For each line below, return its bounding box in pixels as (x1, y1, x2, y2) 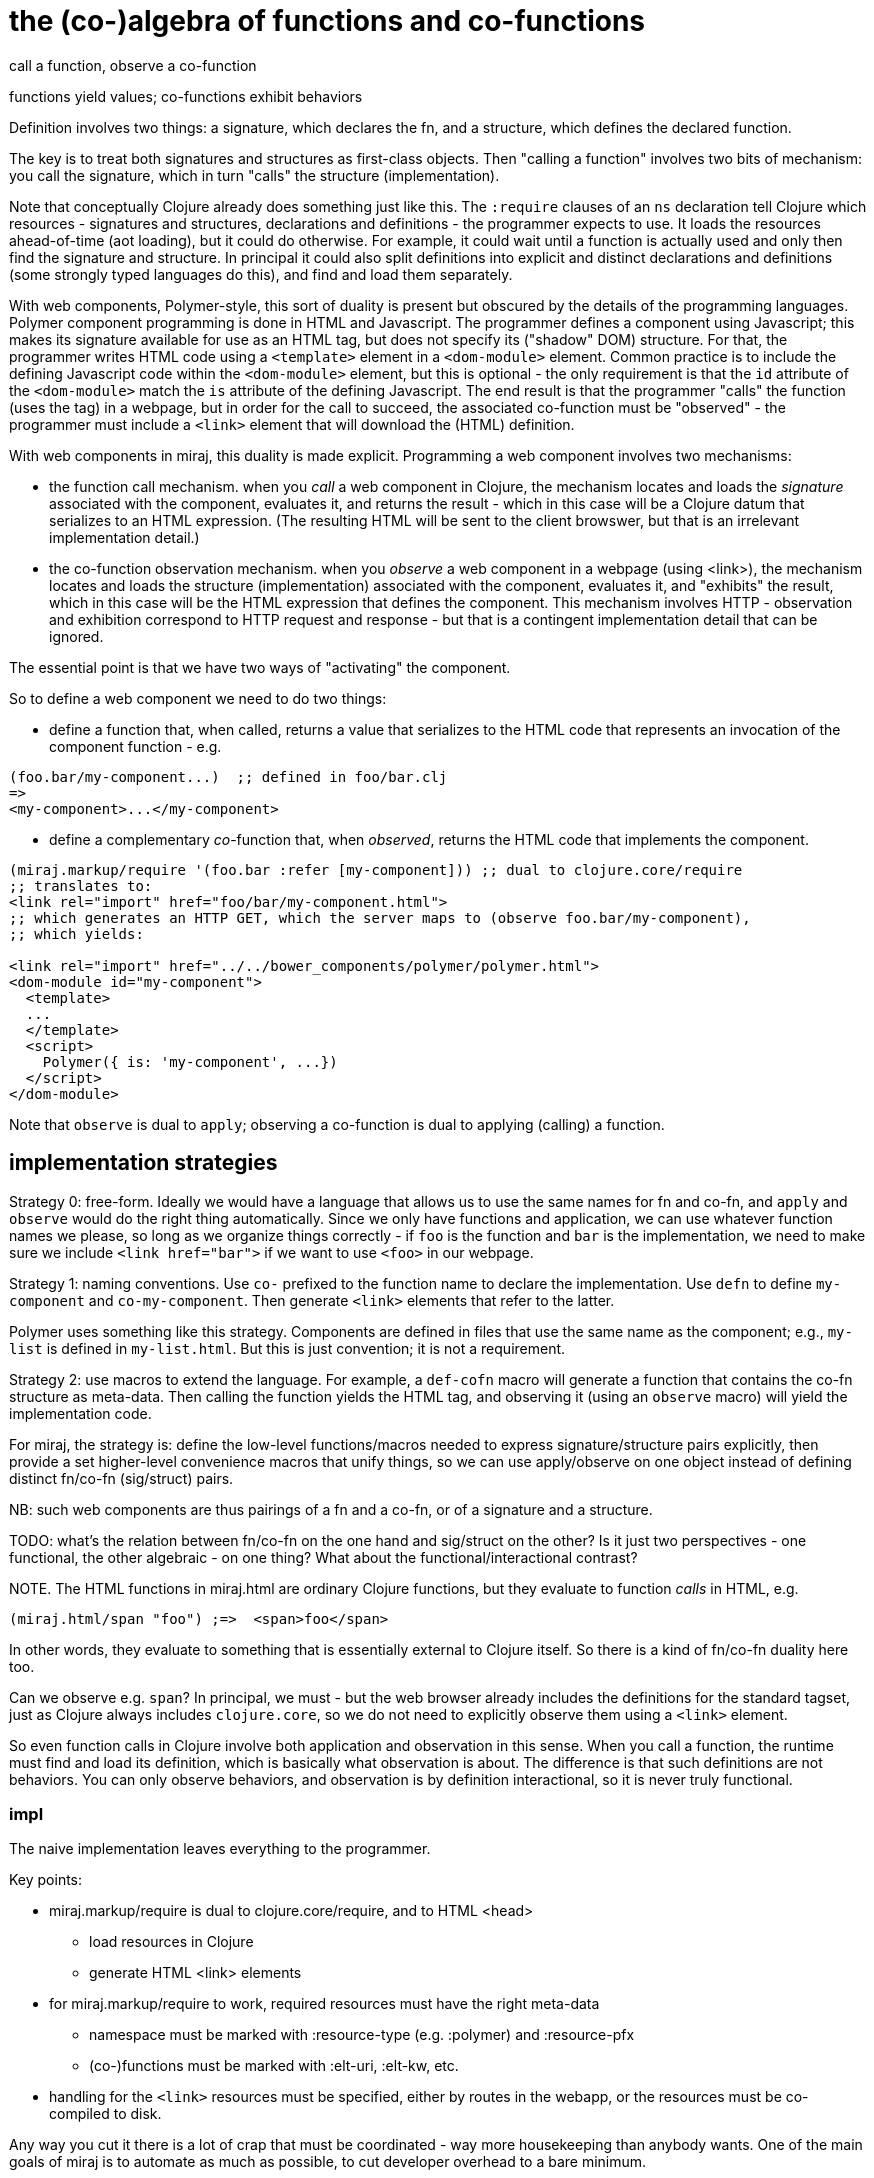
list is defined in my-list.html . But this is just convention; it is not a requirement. (9, 1339, 566, 1357)
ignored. (49, 627, 104, 645)
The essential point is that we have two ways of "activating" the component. (9, 658, 511, 676)
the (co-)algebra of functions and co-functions (9, 4, 646, 38)
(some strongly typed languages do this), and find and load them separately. (9, 265, 513, 283)
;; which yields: (9, 925, 144, 942)
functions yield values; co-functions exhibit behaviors (9, 87, 363, 105)
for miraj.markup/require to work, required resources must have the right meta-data (49, 1995, 600, 2013)
